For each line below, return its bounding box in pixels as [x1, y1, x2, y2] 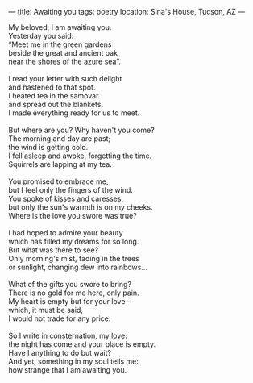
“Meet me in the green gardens [8, 40, 112, 49]
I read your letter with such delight [8, 74, 122, 83]
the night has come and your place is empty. [8, 339, 156, 349]
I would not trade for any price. [8, 314, 111, 323]
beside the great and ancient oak [8, 48, 118, 57]
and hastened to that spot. [8, 82, 96, 92]
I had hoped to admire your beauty [8, 228, 123, 237]
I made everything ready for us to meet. [8, 108, 140, 118]
